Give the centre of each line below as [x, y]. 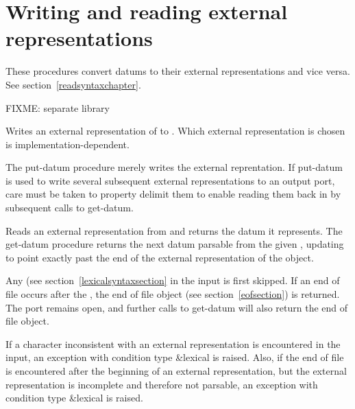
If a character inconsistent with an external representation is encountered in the [173, 343]
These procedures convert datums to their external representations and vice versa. [178, 71]
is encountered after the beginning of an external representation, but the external [176, 371]
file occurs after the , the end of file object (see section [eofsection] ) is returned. [173, 294]
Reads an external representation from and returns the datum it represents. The [174, 230]
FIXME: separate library [58, 107]
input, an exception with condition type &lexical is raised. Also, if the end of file [175, 357]
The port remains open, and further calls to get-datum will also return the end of [177, 307]
